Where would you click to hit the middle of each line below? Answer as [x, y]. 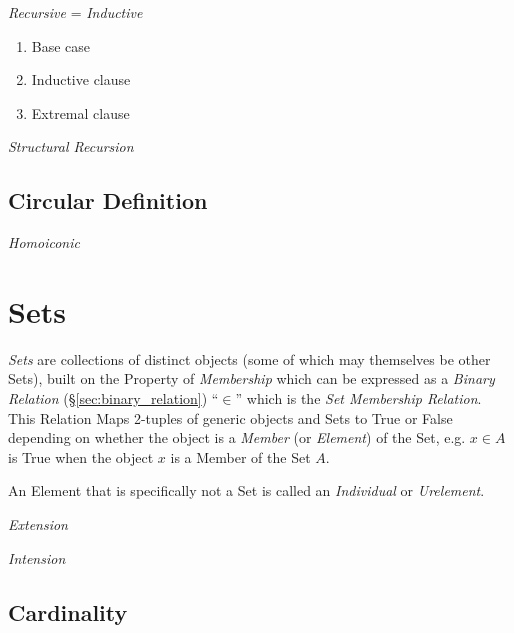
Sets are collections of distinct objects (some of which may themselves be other [249, 358]
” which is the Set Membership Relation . [358, 398]
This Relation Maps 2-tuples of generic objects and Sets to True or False [230, 417]
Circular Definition [108, 200]
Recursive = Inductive [75, 12]
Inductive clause [81, 79]
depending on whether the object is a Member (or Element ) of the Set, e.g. [237, 437]
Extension [38, 524]
